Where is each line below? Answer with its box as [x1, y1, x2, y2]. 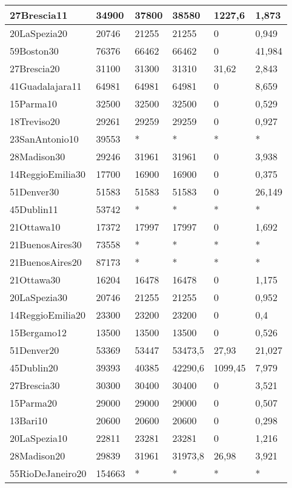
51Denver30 [10, 185, 59, 198]
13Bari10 [10, 413, 48, 427]
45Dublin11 [10, 202, 58, 216]
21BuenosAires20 [10, 255, 82, 269]
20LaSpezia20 [10, 26, 67, 40]
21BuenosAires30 [10, 237, 82, 251]
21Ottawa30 [10, 273, 61, 286]
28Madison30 [10, 149, 65, 163]
